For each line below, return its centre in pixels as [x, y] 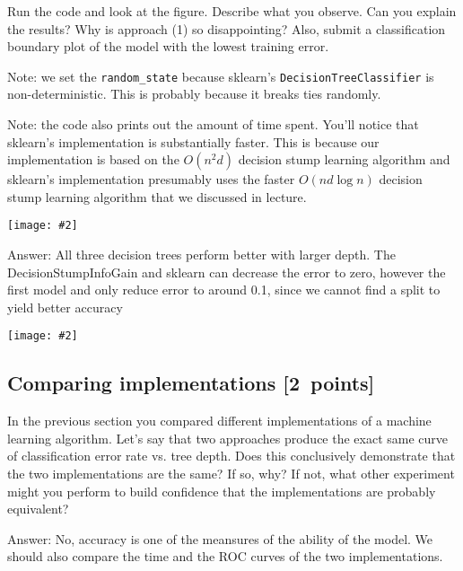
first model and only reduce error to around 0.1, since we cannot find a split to [224, 290]
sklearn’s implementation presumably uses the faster [151, 179]
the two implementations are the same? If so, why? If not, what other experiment [231, 474]
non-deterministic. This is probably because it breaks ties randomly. [194, 94]
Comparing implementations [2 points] [191, 383]
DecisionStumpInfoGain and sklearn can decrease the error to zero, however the [227, 272]
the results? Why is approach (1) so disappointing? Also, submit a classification [227, 28]
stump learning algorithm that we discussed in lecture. [157, 196]
